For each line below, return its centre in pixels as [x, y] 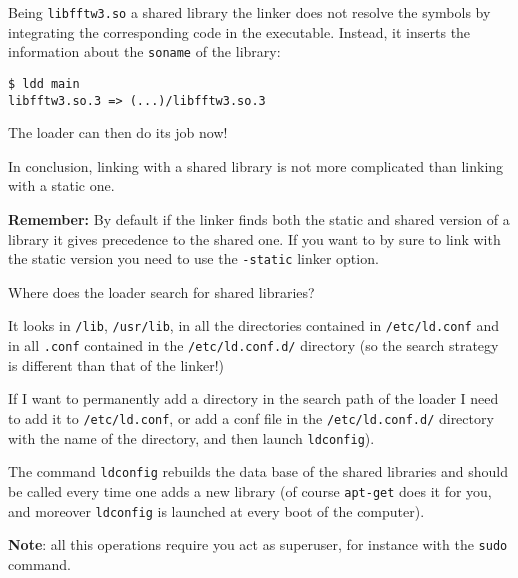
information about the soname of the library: [144, 51]
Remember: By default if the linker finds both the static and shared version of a [259, 219]
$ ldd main [44, 83]
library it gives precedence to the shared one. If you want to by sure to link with [254, 238]
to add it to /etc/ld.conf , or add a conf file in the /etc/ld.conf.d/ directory [251, 417]
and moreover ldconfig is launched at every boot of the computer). [216, 510]
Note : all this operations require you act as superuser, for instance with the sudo [258, 544]
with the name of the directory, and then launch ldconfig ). [191, 437]
